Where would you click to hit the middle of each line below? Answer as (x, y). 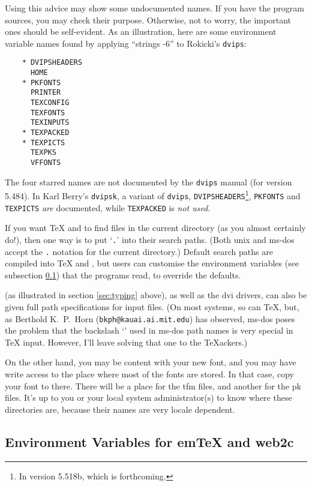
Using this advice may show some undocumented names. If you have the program (154, 8)
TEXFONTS (48, 112)
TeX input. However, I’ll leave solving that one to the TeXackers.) (126, 342)
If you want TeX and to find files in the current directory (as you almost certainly (155, 228)
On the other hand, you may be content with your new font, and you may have (151, 362)
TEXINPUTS (50, 123)
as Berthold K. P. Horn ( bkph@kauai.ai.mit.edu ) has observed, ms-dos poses (150, 318)
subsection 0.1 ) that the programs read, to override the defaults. (123, 274)
